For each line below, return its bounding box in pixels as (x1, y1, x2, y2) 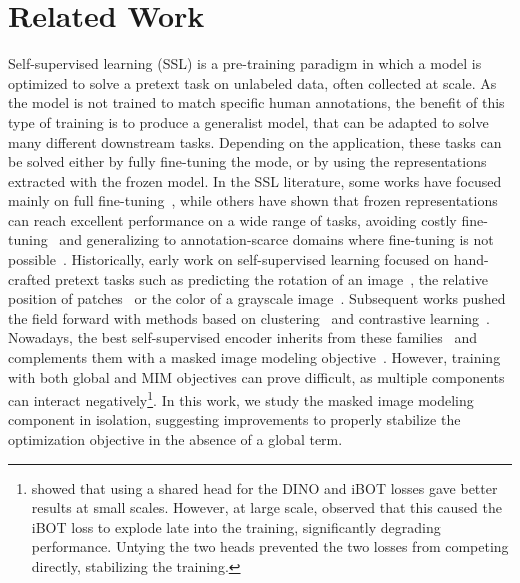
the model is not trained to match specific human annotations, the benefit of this (8, 92, 505, 113)
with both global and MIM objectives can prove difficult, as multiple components (8, 366, 505, 387)
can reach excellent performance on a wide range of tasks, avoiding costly (8, 209, 457, 230)
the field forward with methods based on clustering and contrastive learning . (8, 307, 491, 328)
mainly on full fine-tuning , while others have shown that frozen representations (8, 190, 498, 211)
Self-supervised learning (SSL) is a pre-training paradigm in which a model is (8, 53, 482, 74)
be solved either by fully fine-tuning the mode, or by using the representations (8, 151, 487, 172)
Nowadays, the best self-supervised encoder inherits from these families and (8, 327, 477, 348)
